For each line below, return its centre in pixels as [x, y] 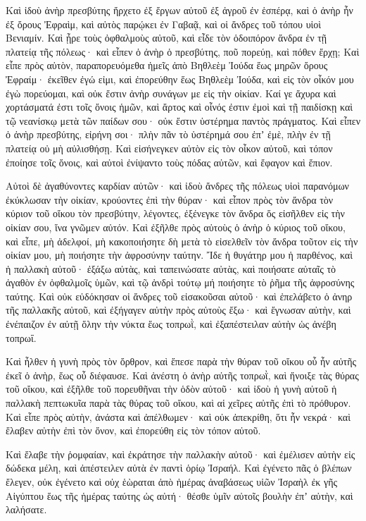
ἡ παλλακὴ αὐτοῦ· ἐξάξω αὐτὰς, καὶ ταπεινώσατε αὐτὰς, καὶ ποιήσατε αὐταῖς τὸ [171, 268]
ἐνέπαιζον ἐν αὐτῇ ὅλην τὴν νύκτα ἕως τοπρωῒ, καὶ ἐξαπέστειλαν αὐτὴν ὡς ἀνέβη [171, 324]
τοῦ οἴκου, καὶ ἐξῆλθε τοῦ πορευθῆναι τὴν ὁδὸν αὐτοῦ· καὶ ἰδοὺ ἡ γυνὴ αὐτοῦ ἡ [171, 389]
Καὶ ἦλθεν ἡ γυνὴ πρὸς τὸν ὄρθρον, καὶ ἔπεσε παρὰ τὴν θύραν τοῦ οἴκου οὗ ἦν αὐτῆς [181, 361]
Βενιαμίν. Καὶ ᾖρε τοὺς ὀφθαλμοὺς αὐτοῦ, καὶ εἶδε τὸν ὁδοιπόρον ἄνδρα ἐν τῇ [166, 38]
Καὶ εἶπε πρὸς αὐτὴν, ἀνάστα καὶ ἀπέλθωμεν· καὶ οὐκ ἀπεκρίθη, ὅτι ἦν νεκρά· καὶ [178, 416]
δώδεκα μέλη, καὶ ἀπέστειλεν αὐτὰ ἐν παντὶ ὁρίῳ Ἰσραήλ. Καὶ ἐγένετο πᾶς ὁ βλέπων [179, 468]
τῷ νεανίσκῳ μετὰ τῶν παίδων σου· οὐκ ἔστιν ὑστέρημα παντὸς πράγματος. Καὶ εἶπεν [183, 120]
